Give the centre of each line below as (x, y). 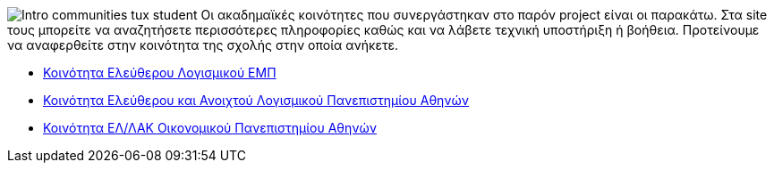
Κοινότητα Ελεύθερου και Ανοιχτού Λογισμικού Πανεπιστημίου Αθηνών (256, 100)
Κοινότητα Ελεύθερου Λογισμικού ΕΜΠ (160, 73)
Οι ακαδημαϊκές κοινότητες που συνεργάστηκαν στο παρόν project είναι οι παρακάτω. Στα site (484, 15)
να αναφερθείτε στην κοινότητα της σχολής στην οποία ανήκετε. (203, 45)
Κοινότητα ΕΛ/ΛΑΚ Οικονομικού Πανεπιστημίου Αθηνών (210, 128)
